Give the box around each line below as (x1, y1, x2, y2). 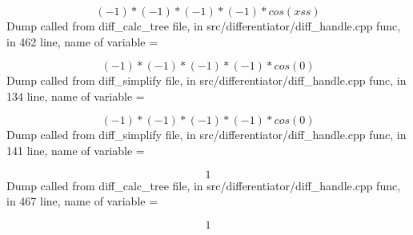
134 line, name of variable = (6, 87, 145, 104)
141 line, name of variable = (6, 141, 145, 158)
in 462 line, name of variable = (6, 33, 158, 50)
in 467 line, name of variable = (6, 193, 158, 209)
